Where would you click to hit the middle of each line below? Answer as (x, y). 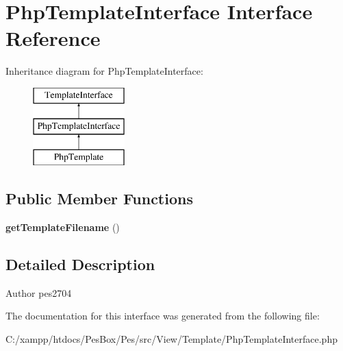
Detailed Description (80, 264)
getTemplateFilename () (63, 227)
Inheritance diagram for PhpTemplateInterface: (104, 71)
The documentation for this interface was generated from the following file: (163, 316)
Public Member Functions (99, 198)
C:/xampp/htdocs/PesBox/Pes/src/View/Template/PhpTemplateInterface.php (171, 339)
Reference (53, 38)
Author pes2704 (39, 292)
